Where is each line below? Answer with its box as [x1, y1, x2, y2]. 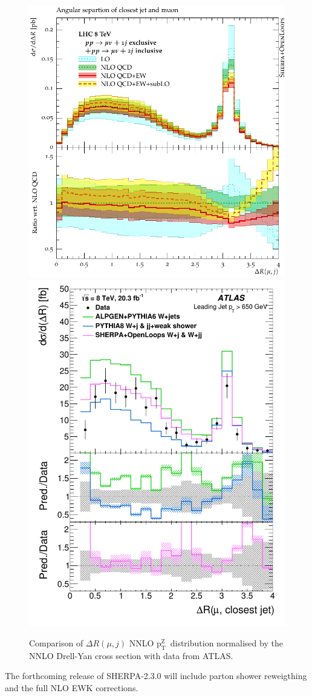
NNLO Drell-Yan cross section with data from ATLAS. [29, 649, 233, 662]
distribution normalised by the [170, 636, 283, 649]
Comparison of [29, 636, 83, 649]
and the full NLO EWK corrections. [5, 681, 138, 694]
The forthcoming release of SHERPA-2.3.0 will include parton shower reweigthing [5, 669, 307, 682]
